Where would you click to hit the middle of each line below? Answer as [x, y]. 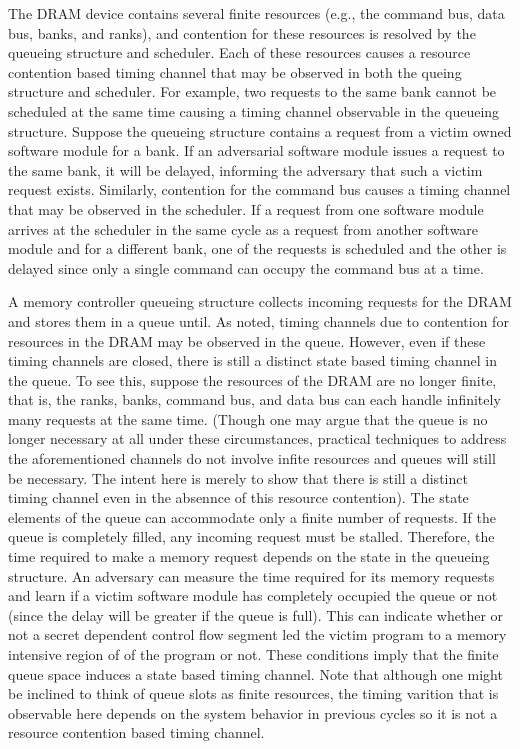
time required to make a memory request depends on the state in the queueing [249, 556]
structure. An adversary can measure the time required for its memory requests [251, 575]
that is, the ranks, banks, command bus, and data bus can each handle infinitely [254, 399]
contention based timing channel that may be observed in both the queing [235, 71]
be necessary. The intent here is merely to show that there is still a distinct [238, 477]
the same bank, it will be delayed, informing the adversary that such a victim [245, 169]
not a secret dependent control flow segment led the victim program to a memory [257, 634]
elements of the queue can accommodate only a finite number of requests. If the [252, 516]
